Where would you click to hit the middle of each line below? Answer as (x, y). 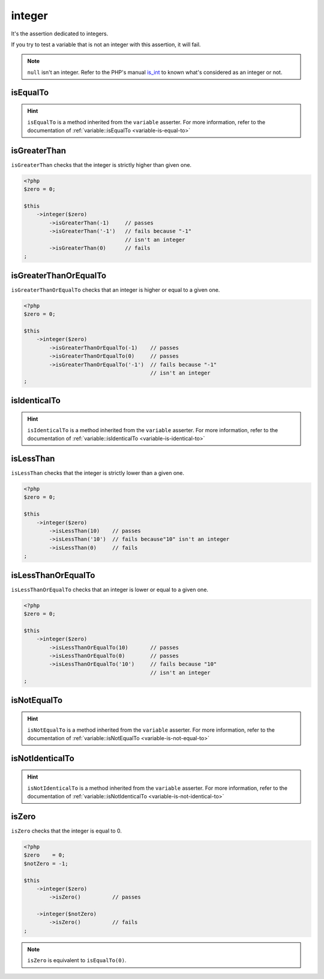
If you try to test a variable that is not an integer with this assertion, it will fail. (106, 44)
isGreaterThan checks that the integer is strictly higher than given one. (101, 164)
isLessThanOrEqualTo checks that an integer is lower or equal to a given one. (110, 589)
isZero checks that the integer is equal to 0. (67, 831)
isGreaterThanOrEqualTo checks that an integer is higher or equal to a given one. (115, 290)
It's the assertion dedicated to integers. (60, 34)
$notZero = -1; (46, 863)
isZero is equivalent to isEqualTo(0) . (77, 960)
